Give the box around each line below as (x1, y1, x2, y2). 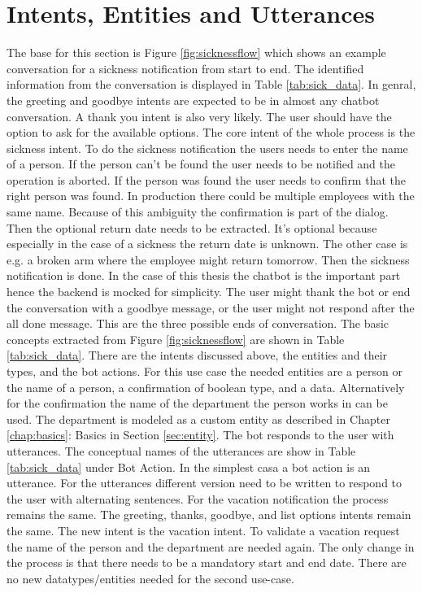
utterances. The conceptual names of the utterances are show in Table (7, 442, 356, 459)
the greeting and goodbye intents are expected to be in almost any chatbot (7, 91, 380, 108)
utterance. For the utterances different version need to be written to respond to (7, 474, 402, 491)
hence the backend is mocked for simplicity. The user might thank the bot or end (7, 283, 411, 300)
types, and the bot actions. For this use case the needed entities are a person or (7, 363, 402, 379)
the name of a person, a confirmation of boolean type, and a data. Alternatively (7, 378, 405, 395)
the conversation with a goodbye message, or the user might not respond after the (7, 299, 415, 316)
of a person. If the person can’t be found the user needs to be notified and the (7, 155, 396, 172)
